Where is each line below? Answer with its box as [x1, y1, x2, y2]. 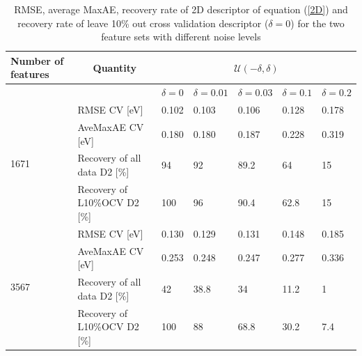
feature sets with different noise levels [101, 29, 261, 44]
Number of [10, 53, 64, 68]
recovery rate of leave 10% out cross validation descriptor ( [17, 15, 269, 30]
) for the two [290, 15, 345, 30]
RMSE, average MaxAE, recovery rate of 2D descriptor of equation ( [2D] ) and [14, 2, 348, 16]
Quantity [93, 60, 136, 75]
